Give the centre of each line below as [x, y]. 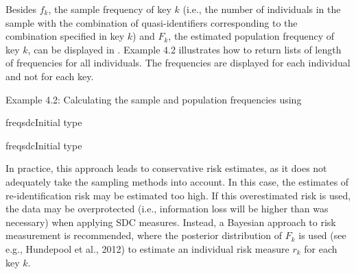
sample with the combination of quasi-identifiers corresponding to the [152, 22]
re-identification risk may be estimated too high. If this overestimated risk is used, [178, 195]
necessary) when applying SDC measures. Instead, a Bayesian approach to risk [171, 222]
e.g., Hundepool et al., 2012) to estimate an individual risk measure [147, 248]
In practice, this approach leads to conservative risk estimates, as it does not [166, 168]
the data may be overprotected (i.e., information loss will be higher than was [167, 209]
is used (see [322, 235]
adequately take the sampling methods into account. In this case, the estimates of [177, 181]
